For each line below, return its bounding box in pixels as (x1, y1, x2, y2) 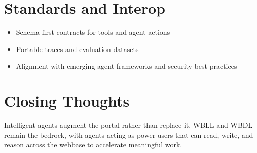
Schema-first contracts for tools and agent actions (16, 27, 170, 37)
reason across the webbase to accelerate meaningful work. (4, 139, 182, 150)
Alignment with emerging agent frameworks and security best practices (16, 61, 237, 71)
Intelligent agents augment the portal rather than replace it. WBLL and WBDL (4, 120, 253, 130)
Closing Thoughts (4, 90, 130, 111)
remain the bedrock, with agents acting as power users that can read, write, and (4, 129, 253, 140)
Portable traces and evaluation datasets (16, 43, 139, 54)
